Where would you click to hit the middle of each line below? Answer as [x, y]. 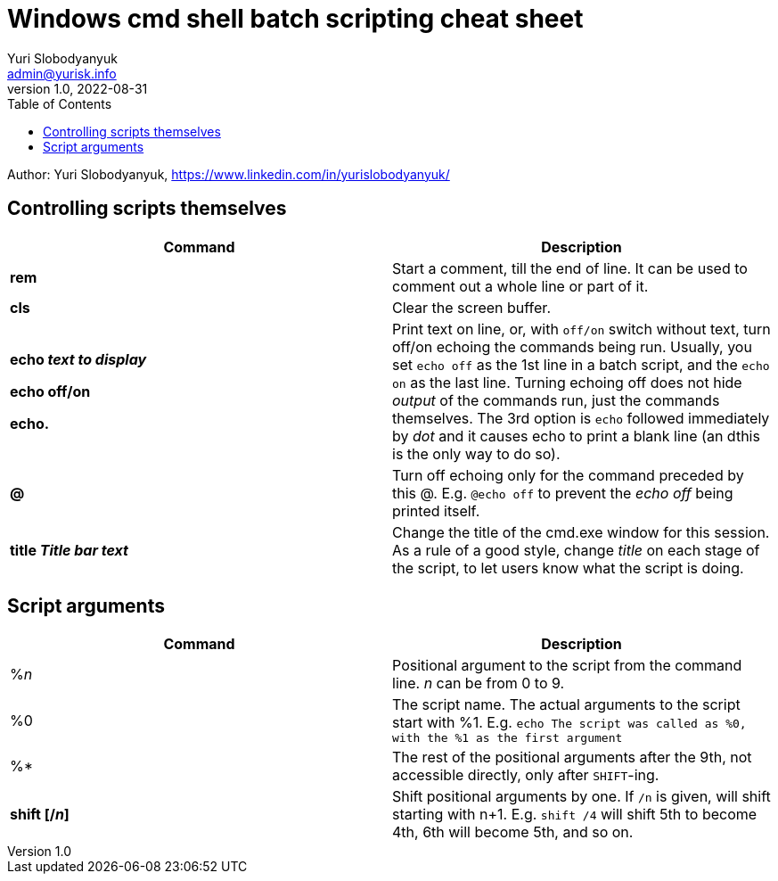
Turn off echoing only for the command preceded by [568, 475]
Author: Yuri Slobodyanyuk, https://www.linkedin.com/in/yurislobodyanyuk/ [229, 174]
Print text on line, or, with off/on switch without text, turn [581, 329]
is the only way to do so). [476, 453]
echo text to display [78, 359]
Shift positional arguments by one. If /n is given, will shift [581, 797]
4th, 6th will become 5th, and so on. [513, 832]
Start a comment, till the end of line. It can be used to [570, 268]
